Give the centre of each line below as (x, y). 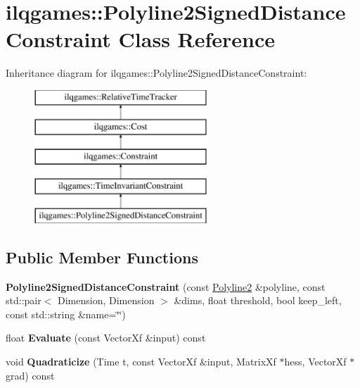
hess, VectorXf (315, 362)
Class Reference (197, 39)
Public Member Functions (102, 257)
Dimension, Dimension (106, 300)
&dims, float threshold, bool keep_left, (258, 300)
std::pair (24, 300)
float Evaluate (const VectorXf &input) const (106, 338)
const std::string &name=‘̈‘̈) (66, 314)
